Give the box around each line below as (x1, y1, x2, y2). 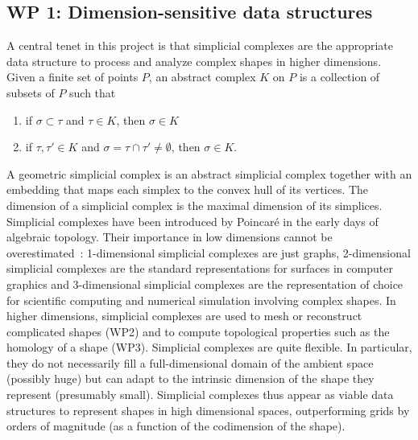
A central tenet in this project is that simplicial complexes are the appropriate (6, 37, 393, 54)
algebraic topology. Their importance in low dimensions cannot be (6, 228, 333, 245)
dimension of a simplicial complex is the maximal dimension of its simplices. (6, 196, 383, 213)
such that (69, 84, 116, 101)
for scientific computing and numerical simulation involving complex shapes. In (6, 291, 396, 308)
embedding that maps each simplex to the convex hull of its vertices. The (6, 181, 369, 198)
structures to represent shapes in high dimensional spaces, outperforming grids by (6, 401, 410, 418)
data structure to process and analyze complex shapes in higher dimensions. (6, 52, 382, 69)
